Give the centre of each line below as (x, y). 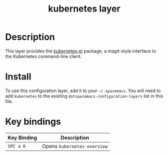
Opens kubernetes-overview (75, 146)
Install (18, 77)
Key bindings (33, 122)
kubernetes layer (84, 9)
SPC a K (17, 146)
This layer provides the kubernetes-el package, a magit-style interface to (81, 51)
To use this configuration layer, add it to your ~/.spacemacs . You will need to (83, 91)
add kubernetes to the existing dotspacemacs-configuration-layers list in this (84, 96)
